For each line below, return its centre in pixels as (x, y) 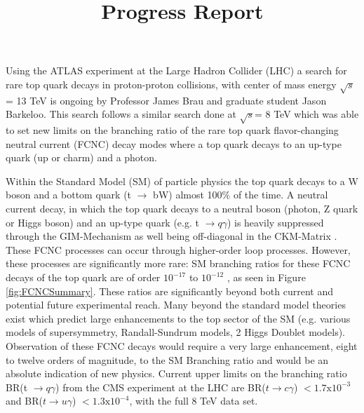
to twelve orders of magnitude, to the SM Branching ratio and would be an (167, 359)
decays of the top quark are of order (83, 277)
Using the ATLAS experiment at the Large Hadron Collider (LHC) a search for (176, 70)
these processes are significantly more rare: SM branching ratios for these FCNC (178, 263)
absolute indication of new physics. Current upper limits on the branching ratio (176, 373)
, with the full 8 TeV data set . (194, 401)
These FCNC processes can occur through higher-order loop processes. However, (178, 249)
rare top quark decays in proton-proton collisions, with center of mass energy (171, 84)
